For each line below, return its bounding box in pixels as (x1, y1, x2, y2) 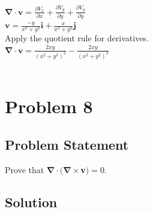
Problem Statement (5, 135, 129, 153)
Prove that (5, 163, 44, 175)
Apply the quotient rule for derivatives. (5, 32, 149, 44)
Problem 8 (5, 94, 93, 119)
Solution (5, 192, 58, 211)
